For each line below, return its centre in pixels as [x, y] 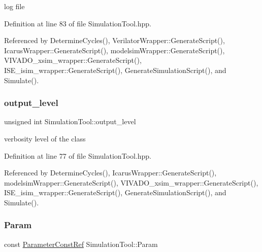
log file [14, 6]
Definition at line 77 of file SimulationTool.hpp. [78, 155]
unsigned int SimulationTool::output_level [70, 121]
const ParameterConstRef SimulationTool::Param [81, 244]
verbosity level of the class [45, 138]
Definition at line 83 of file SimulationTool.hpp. [78, 23]
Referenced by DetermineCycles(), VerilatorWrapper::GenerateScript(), [114, 40]
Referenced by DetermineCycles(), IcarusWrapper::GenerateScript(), [110, 173]
